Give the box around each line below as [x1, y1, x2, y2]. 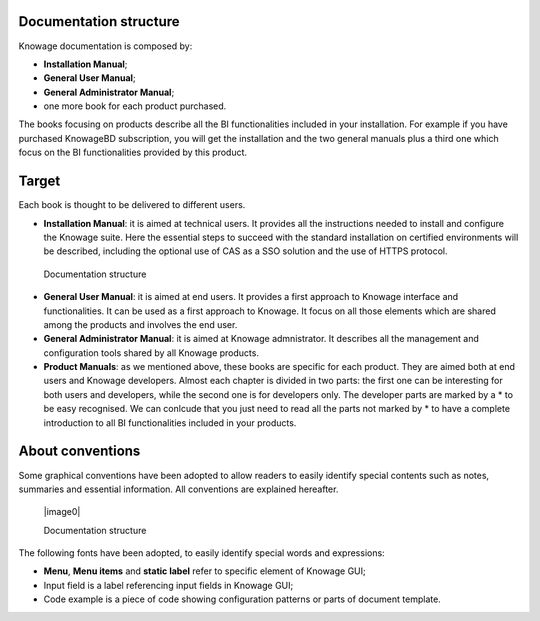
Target [18, 173, 61, 190]
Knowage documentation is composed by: [18, 40, 193, 52]
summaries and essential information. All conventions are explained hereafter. [18, 483, 339, 495]
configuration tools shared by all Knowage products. [43, 346, 260, 359]
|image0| [43, 506, 81, 518]
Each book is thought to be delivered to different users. [18, 199, 246, 211]
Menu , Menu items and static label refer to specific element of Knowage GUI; [43, 565, 367, 577]
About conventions [18, 443, 141, 460]
